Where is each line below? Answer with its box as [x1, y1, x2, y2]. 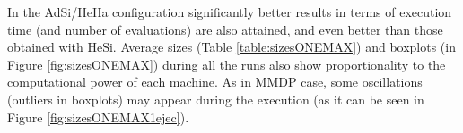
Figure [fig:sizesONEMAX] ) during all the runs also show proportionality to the [7, 54, 446, 73]
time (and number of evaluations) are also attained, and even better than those [7, 20, 443, 38]
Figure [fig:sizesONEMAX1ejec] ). [7, 107, 189, 126]
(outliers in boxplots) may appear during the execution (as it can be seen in [7, 89, 424, 108]
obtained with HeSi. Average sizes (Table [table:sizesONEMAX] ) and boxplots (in [7, 37, 456, 56]
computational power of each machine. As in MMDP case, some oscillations [7, 72, 423, 91]
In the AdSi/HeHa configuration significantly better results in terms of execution [7, 3, 452, 21]
